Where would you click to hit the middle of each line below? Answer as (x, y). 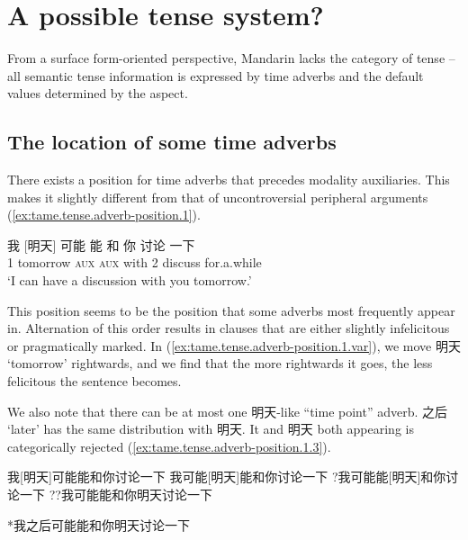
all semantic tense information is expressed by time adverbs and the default (216, 75)
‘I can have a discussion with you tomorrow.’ (130, 280)
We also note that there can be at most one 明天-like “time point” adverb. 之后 (228, 411)
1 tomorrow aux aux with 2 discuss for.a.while (135, 262)
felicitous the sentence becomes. (94, 381)
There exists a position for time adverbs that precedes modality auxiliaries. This (229, 180)
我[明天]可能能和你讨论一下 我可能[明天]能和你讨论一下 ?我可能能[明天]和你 (227, 477)
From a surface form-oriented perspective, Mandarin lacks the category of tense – (231, 58)
